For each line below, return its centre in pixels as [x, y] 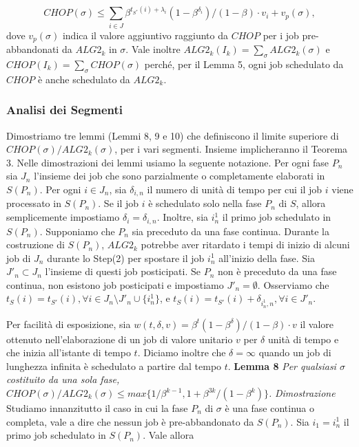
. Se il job [119, 203]
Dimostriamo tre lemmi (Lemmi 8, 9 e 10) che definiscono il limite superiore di [173, 135]
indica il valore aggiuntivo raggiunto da [145, 35]
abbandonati [33, 49]
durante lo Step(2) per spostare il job [126, 258]
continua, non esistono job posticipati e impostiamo [115, 284]
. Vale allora [168, 435]
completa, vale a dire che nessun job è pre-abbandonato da [130, 421]
